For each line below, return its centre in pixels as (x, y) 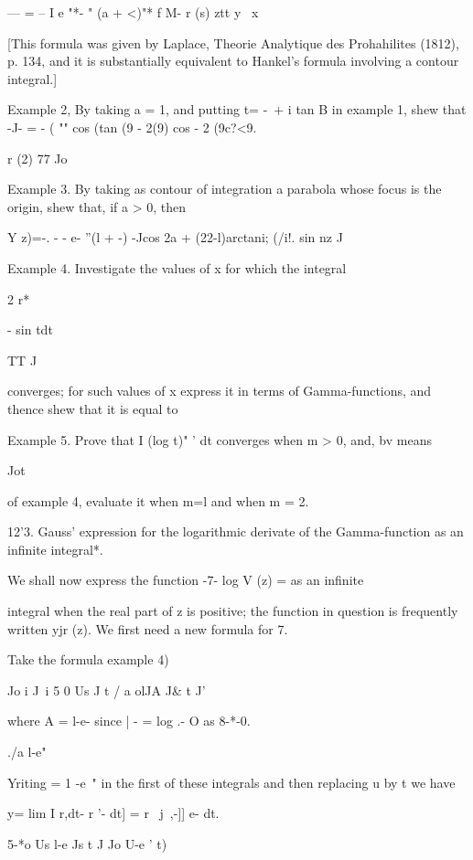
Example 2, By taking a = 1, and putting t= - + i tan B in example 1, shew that (237, 109)
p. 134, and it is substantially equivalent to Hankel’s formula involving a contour (233, 61)
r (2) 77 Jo (38, 158)
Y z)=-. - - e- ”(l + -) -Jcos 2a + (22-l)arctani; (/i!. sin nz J (175, 237)
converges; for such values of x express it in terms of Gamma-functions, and (220, 391)
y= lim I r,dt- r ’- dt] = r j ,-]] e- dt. (113, 813)
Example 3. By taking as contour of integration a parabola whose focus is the (225, 189)
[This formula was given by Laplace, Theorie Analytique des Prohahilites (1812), (233, 42)
